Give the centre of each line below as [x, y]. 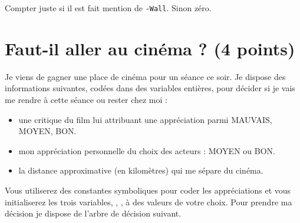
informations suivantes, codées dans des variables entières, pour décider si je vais [150, 88]
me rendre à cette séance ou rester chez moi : [86, 99]
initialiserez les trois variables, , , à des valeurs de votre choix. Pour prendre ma [149, 202]
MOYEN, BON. [47, 131]
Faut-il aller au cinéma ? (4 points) [150, 48]
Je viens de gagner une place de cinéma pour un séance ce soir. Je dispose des [145, 76]
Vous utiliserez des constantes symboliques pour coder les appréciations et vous [148, 190]
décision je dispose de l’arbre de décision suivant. [93, 213]
